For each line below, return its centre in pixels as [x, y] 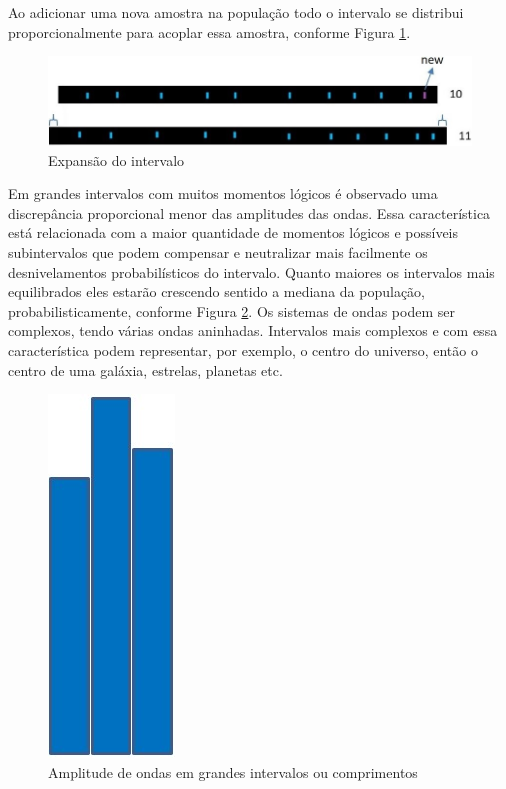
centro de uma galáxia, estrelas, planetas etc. [145, 369]
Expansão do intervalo [116, 159]
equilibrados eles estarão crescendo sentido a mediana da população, [216, 291]
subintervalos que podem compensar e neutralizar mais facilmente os [218, 252]
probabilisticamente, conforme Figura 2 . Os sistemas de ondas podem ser [231, 310]
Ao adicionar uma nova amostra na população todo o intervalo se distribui [236, 12]
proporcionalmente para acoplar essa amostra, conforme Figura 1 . [209, 31]
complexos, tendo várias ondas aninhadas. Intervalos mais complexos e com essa [253, 330]
